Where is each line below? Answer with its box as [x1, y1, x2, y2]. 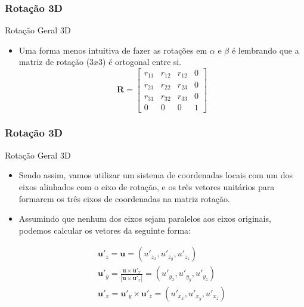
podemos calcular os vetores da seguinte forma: [18, 224, 191, 236]
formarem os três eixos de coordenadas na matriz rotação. [18, 192, 230, 204]
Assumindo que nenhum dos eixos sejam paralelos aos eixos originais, [18, 212, 271, 225]
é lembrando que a [231, 44, 299, 56]
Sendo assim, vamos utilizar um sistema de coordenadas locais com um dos [18, 169, 293, 181]
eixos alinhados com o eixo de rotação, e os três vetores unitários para [18, 180, 275, 193]
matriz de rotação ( [18, 55, 90, 68]
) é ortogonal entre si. [103, 55, 182, 68]
